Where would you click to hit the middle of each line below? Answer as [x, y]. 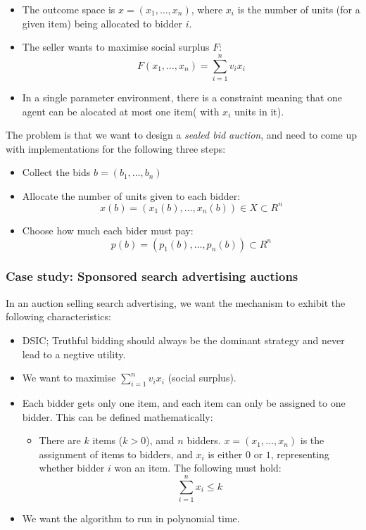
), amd [160, 440]
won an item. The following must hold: [198, 468]
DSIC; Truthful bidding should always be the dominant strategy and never [183, 340]
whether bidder [72, 468]
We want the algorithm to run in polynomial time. [131, 518]
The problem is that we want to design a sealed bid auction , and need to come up [182, 135]
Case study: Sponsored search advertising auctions [152, 276]
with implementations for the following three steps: [116, 148]
